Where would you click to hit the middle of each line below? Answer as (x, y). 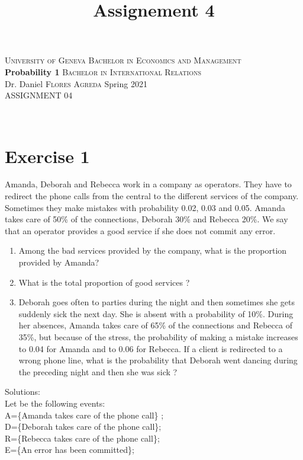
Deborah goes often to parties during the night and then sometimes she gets (157, 302)
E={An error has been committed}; (70, 450)
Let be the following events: (55, 403)
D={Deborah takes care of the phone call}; (83, 427)
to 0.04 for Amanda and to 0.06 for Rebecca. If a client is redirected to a (151, 348)
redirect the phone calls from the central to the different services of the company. (152, 196)
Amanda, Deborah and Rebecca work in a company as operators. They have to (148, 184)
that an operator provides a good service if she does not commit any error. (140, 230)
